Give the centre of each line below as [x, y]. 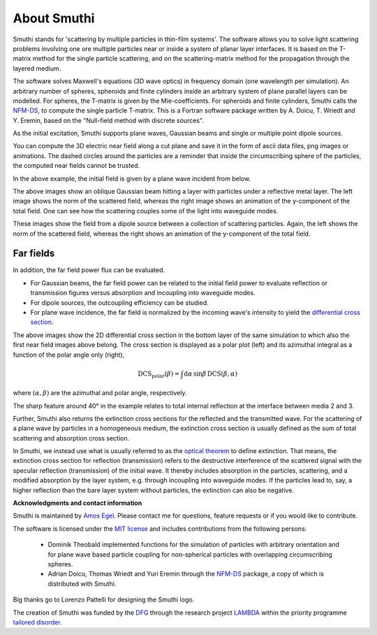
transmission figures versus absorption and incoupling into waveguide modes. [143, 293]
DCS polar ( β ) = [159, 374]
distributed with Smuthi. [82, 583]
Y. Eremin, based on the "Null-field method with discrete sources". [108, 120]
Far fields [34, 254]
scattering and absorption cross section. [71, 438]
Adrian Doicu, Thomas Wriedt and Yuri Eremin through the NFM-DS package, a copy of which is [186, 574]
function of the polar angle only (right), [69, 355]
